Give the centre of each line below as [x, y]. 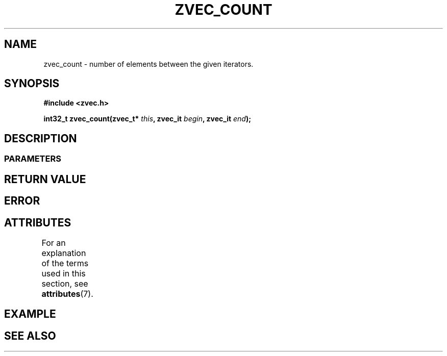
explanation [64, 253]
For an [54, 243]
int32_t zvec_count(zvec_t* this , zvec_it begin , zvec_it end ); [147, 119]
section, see [65, 283]
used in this [64, 273]
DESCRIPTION [41, 138]
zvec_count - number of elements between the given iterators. [148, 64]
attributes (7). [67, 294]
